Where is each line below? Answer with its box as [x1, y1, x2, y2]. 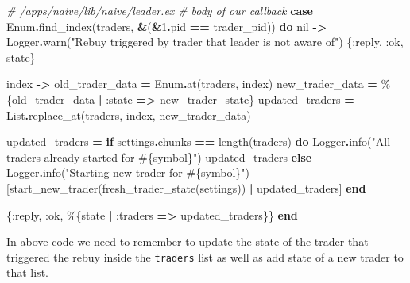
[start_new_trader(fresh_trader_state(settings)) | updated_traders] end [6, 179, 366, 196]
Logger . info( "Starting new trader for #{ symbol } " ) [6, 164, 249, 181]
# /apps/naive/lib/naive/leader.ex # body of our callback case [6, 2, 313, 18]
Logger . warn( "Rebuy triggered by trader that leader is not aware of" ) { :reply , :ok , [6, 33, 404, 50]
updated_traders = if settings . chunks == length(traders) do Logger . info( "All [6, 133, 391, 150]
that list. [6, 264, 48, 281]
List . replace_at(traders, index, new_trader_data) [6, 106, 251, 123]
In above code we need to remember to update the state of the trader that [6, 233, 369, 250]
